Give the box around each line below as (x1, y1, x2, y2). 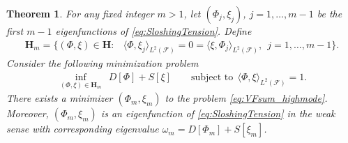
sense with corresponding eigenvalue (6, 121, 159, 136)
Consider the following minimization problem (6, 56, 199, 70)
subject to (190, 73, 234, 83)
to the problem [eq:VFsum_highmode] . (165, 91, 328, 105)
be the (317, 6, 342, 20)
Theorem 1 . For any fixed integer (6, 6, 154, 20)
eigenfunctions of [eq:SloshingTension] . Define (55, 24, 252, 38)
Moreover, (6, 106, 49, 121)
